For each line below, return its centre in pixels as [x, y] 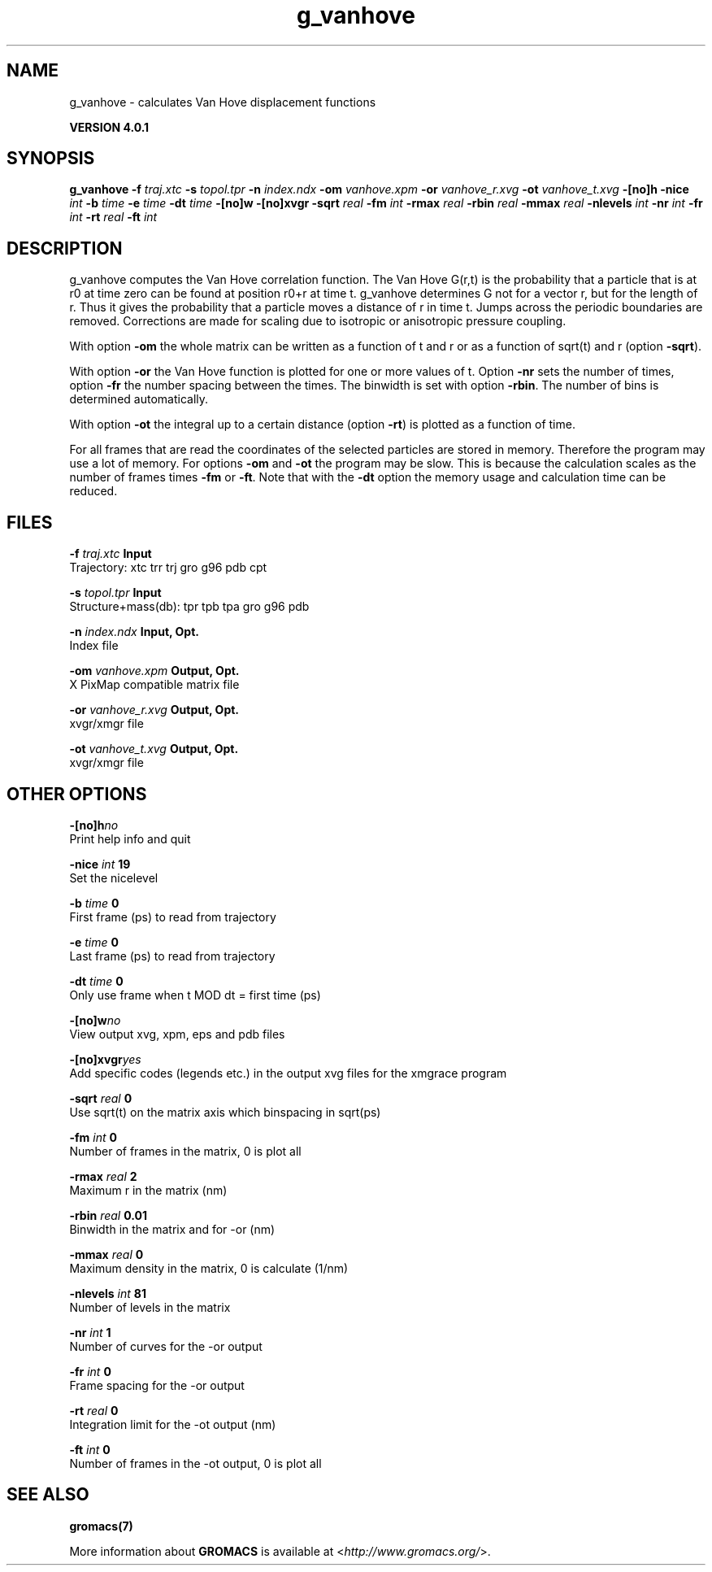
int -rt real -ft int [113, 217]
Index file [94, 646]
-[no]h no [94, 825]
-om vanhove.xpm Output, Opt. [154, 671]
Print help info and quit [130, 838]
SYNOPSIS [51, 159]
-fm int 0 [93, 1137]
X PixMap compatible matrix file [154, 685]
